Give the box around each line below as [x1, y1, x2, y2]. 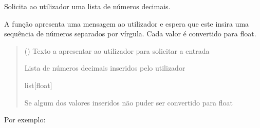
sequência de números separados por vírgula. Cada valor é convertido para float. [4, 28, 256, 39]
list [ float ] [24, 79, 52, 90]
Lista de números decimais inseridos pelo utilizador [24, 62, 185, 73]
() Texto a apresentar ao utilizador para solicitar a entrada [24, 45, 210, 56]
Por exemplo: [4, 114, 46, 125]
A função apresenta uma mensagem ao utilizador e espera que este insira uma [4, 18, 249, 29]
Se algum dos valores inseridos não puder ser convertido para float [24, 97, 233, 108]
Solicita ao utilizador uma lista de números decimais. [4, 1, 171, 11]
